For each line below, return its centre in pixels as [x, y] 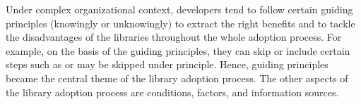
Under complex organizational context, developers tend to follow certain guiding [179, 9]
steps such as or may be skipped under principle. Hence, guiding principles [167, 64]
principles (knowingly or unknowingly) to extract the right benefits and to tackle [180, 23]
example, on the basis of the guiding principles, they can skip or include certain [178, 50]
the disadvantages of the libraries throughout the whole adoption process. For [174, 37]
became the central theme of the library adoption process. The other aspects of [177, 78]
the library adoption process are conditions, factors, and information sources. [172, 92]
